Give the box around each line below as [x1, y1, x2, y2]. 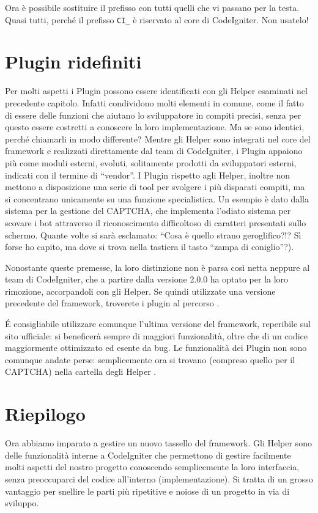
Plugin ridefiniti [5, 49, 142, 74]
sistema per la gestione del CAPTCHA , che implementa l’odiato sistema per [5, 204, 291, 217]
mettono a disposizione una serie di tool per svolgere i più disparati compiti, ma [5, 180, 305, 193]
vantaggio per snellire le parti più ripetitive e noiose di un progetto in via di [5, 484, 290, 497]
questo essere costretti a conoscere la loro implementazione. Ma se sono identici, [5, 120, 305, 133]
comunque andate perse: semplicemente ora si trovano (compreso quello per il [5, 353, 295, 366]
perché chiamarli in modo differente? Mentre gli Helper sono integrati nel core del [5, 132, 311, 145]
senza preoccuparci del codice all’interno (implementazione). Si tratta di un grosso [5, 472, 313, 485]
